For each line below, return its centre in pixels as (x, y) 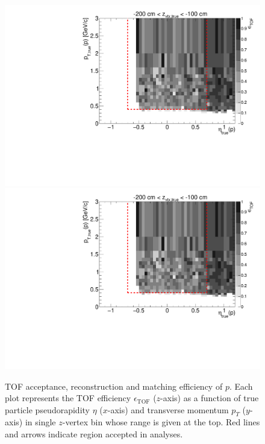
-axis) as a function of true (210, 398)
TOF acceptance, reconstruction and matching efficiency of (114, 386)
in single (40, 422)
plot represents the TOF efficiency (68, 398)
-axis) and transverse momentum (168, 409)
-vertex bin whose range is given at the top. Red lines (161, 422)
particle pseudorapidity (47, 409)
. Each (241, 386)
